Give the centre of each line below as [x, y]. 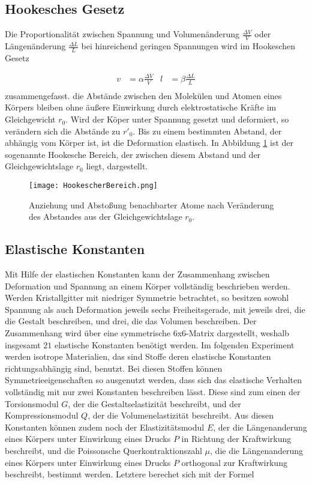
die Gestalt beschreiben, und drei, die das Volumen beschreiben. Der [131, 321]
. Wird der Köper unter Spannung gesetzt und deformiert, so [177, 119]
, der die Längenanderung [260, 427]
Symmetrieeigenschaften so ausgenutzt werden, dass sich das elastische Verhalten [154, 380]
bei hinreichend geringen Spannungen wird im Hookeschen [188, 46]
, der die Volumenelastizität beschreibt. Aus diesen [181, 415]
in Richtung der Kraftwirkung [236, 439]
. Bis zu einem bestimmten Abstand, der [207, 131]
